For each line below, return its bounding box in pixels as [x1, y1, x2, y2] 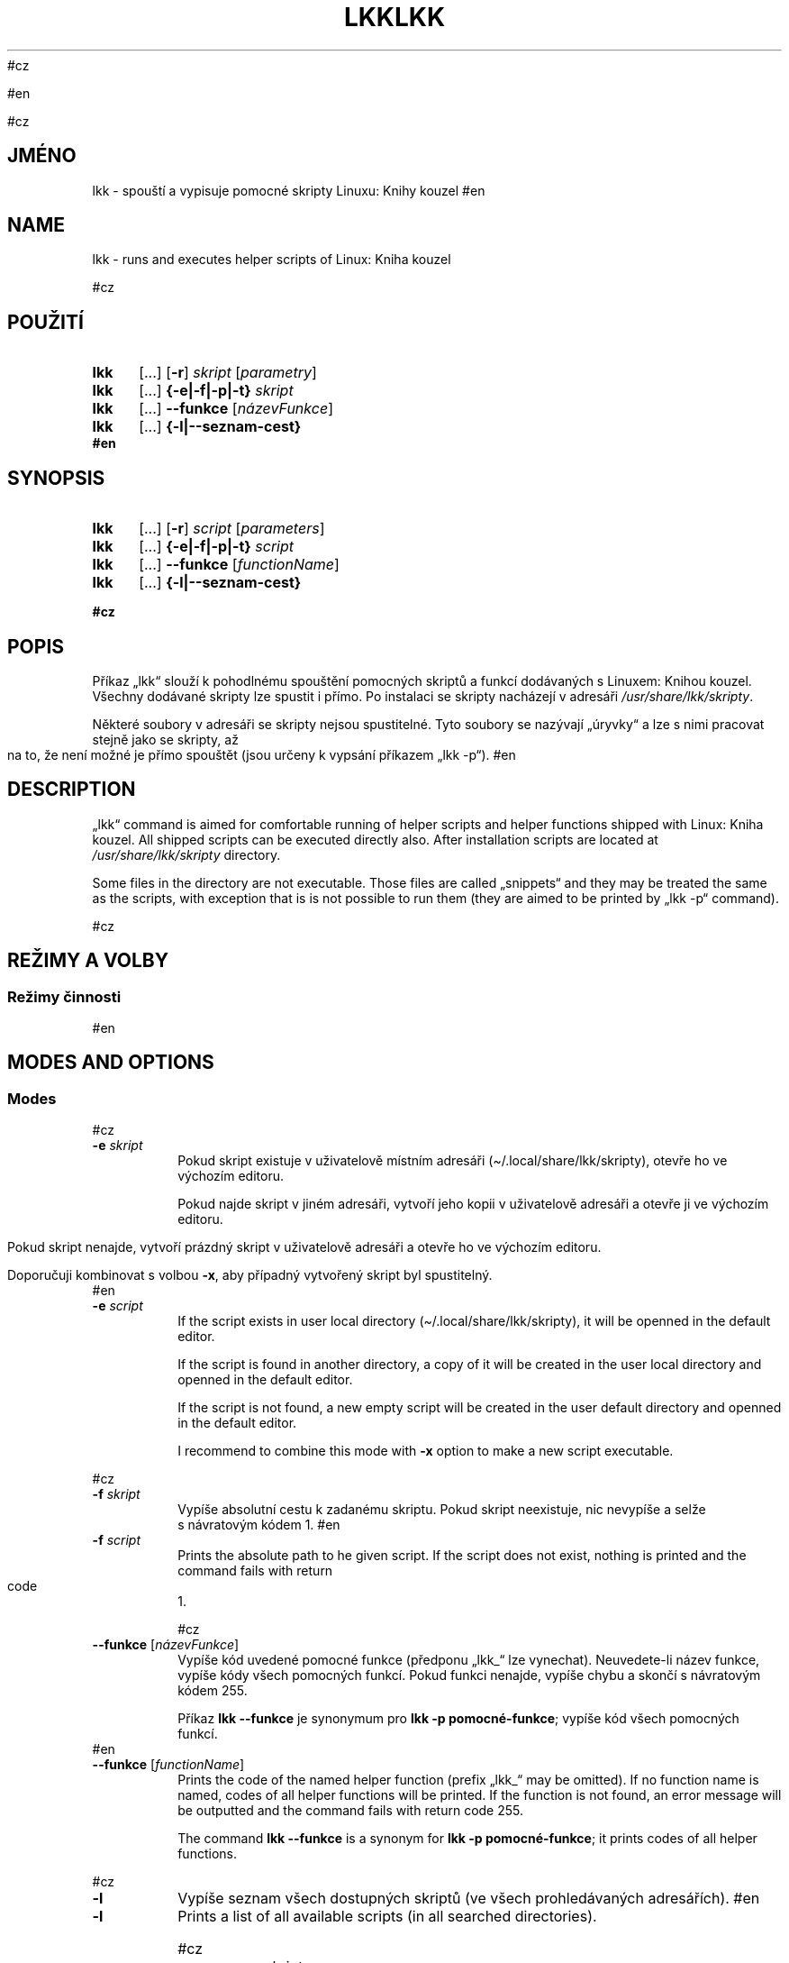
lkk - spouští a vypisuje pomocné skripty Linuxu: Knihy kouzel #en [92, 182, 485, 198]
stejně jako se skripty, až [92, 731, 239, 747]
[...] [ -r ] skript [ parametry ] [139, 363, 317, 382]
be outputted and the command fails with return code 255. [177, 1803, 524, 1819]
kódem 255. [177, 1683, 248, 1699]
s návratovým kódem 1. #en [177, 1517, 340, 1533]
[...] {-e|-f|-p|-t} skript [139, 381, 294, 400]
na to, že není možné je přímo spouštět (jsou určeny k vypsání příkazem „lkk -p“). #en [7, 746, 516, 762]
